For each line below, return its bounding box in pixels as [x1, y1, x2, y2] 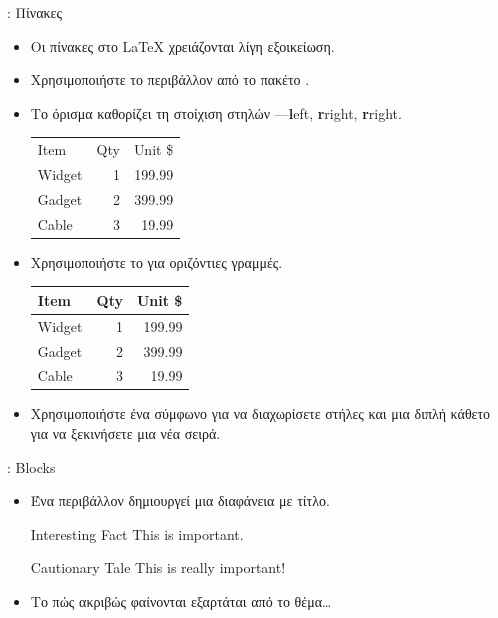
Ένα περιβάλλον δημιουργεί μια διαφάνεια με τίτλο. [30, 490, 330, 511]
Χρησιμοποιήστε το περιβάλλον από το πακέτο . [30, 69, 310, 90]
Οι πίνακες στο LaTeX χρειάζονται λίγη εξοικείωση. [30, 35, 335, 56]
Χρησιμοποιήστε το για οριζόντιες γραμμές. [30, 251, 283, 272]
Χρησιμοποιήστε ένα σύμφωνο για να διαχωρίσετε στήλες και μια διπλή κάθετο [30, 403, 491, 424]
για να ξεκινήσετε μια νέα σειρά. [30, 423, 221, 444]
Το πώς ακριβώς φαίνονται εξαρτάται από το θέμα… [30, 591, 332, 612]
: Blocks [7, 456, 56, 477]
